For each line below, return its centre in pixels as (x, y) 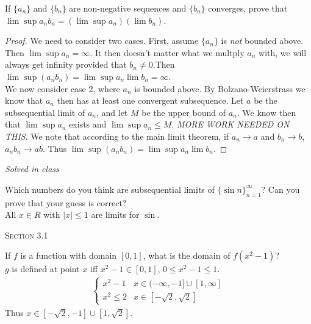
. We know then (266, 112)
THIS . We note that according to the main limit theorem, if (117, 136)
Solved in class (32, 169)
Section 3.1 (27, 235)
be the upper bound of (184, 112)
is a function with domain (69, 255)
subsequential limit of (45, 112)
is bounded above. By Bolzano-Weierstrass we (220, 88)
